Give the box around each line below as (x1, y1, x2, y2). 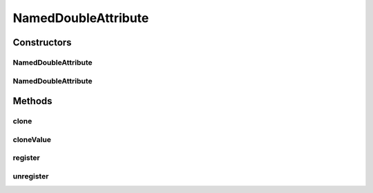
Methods (12, 95, 52, 107)
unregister (12, 171, 49, 181)
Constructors (12, 37, 72, 48)
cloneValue (12, 134, 52, 144)
